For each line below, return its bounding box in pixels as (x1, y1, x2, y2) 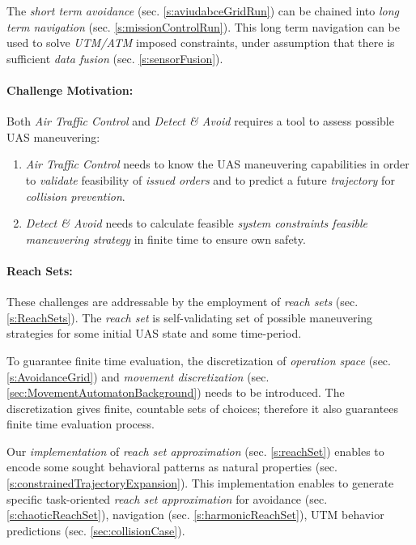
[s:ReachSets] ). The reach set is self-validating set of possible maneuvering (6, 309, 373, 326)
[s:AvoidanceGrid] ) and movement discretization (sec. (6, 368, 270, 385)
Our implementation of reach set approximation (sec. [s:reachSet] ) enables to (6, 442, 384, 459)
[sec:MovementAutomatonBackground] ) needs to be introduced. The (6, 384, 345, 401)
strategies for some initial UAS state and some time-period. (6, 325, 302, 342)
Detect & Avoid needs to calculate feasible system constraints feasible (25, 215, 367, 232)
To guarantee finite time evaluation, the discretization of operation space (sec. (6, 351, 391, 368)
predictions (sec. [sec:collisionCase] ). (6, 522, 185, 539)
